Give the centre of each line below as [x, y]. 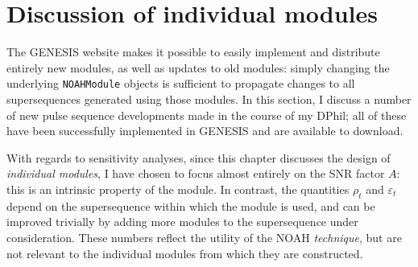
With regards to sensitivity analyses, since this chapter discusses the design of [199, 157]
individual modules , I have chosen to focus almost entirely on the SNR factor [196, 173]
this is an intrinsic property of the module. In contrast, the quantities [178, 189]
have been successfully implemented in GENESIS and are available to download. [205, 131]
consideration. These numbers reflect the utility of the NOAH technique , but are [204, 237]
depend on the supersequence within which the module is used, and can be [191, 205]
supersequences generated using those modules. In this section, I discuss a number [209, 99]
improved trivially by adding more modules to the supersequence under [182, 222]
